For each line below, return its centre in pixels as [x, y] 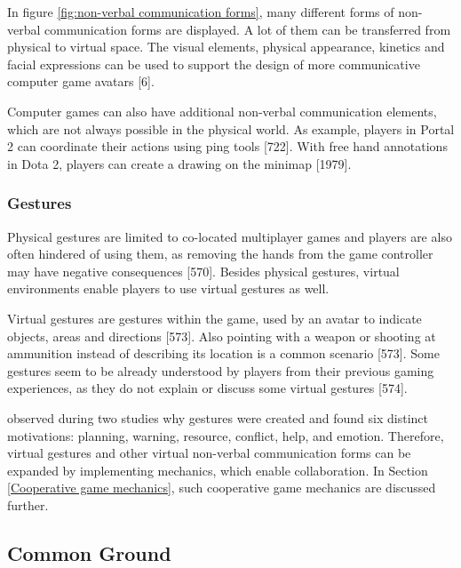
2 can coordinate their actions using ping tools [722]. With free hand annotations [227, 146]
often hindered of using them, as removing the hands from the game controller [220, 254]
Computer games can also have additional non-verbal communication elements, [222, 111]
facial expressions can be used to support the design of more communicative [214, 64]
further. [28, 504]
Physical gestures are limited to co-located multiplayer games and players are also [230, 236]
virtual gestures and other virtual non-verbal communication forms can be [209, 453]
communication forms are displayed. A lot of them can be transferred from [248, 29]
